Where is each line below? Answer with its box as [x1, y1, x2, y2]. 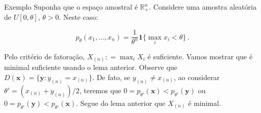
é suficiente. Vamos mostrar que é [147, 51, 253, 61]
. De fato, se [92, 71, 130, 82]
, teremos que [79, 85, 121, 95]
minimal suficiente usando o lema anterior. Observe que [4, 62, 177, 72]
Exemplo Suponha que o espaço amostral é [4, 2, 138, 12]
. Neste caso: [59, 12, 98, 22]
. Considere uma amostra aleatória [149, 2, 257, 12]
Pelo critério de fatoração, [4, 51, 85, 61]
